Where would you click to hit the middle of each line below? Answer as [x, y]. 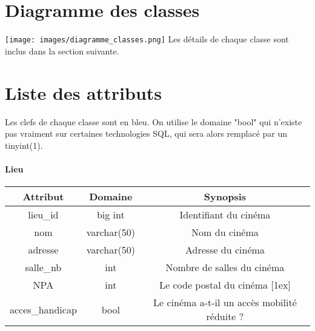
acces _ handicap [43, 309]
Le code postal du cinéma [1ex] [225, 285]
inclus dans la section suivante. [62, 51]
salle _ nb [43, 267]
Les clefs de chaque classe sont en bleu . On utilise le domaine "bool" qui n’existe [154, 121]
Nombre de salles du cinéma [225, 267]
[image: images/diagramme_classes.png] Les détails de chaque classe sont [147, 39]
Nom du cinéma [225, 232]
